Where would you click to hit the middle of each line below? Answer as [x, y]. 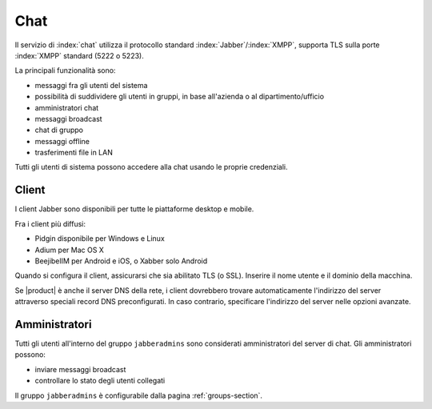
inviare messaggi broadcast [80, 369]
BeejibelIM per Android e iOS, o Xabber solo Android [121, 261]
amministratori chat [67, 107]
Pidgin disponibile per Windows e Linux [100, 239]
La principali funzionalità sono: [65, 70]
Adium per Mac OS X [69, 250]
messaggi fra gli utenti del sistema [91, 85]
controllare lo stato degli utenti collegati [100, 381]
